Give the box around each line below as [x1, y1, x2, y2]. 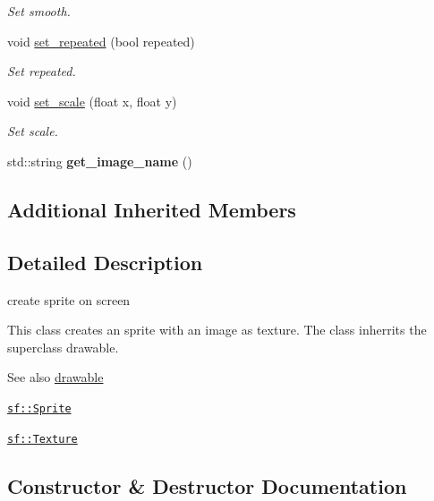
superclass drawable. [7, 337, 119, 356]
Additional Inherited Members [7, 195, 296, 223]
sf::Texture [7, 432, 78, 446]
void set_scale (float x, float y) [7, 91, 177, 110]
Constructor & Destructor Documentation [7, 471, 407, 499]
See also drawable [7, 368, 104, 386]
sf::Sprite [7, 402, 72, 415]
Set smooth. [7, 2, 71, 20]
